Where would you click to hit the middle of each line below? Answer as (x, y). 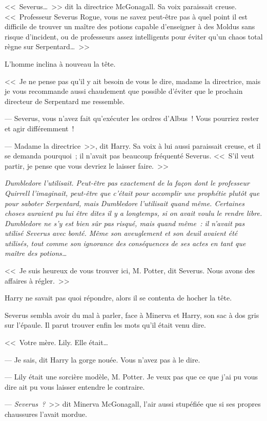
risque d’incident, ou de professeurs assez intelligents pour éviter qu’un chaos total (134, 36)
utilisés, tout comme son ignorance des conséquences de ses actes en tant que (125, 243)
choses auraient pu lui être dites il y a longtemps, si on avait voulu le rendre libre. (133, 213)
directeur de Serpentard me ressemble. (65, 101)
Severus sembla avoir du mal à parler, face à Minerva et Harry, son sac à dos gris (132, 315)
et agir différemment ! (39, 128)
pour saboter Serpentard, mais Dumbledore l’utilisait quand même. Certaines (125, 203)
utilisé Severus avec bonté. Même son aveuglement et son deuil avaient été (121, 233)
